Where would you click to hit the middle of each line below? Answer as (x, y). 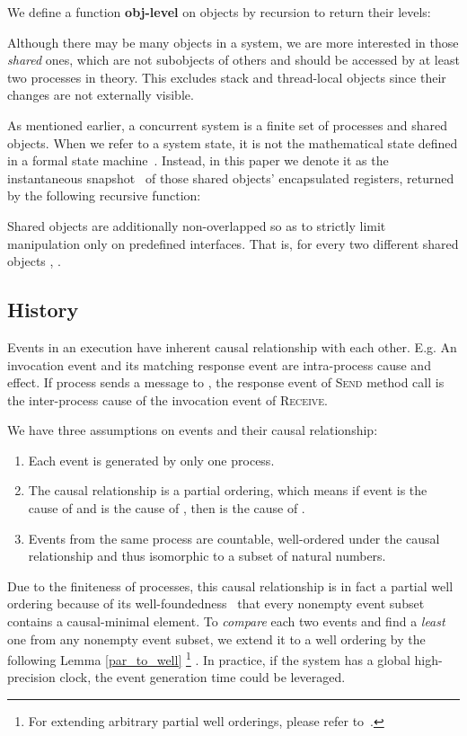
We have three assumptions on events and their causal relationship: (193, 430)
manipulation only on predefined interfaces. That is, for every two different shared (233, 243)
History (43, 310)
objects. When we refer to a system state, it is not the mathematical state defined (233, 142)
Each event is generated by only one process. (151, 460)
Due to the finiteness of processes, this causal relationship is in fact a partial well (230, 585)
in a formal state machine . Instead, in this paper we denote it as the (198, 160)
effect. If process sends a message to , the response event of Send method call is (226, 382)
